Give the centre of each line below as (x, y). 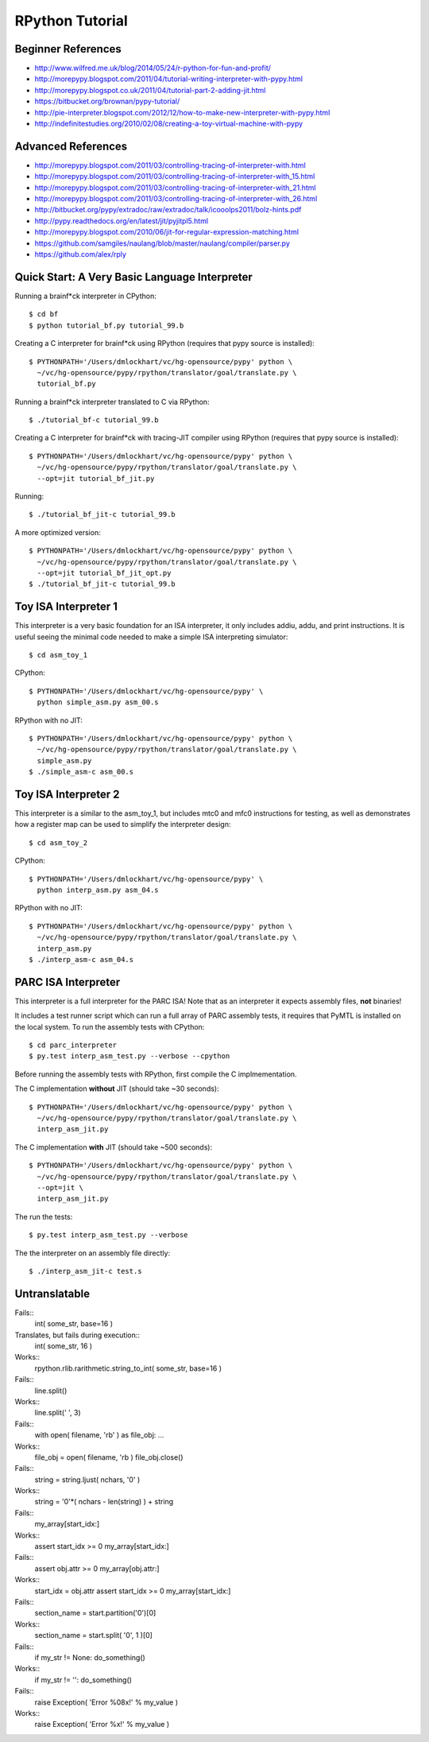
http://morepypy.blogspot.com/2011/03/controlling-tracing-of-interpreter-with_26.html (176, 199)
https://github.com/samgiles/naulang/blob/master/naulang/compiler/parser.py (162, 243)
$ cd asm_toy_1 (58, 655)
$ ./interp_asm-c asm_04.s (81, 959)
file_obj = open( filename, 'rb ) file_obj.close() (109, 1457)
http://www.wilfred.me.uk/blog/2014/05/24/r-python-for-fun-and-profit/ (153, 68)
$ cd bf (44, 314)
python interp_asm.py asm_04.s (98, 890)
